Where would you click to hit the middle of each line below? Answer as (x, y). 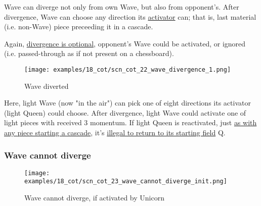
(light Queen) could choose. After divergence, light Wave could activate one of (125, 112)
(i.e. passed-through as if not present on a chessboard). (89, 53)
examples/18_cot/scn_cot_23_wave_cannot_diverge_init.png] (126, 182)
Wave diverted (47, 86)
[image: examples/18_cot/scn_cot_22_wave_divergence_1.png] (128, 69)
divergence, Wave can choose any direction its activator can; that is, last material (130, 16)
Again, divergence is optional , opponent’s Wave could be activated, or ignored (125, 43)
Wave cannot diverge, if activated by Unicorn (94, 198)
